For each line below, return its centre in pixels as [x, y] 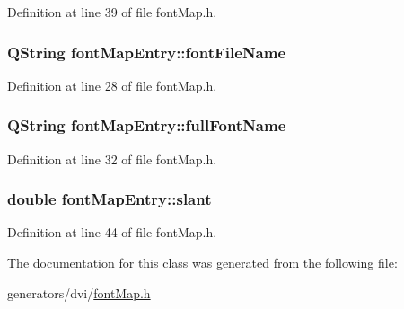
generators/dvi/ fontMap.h [79, 292]
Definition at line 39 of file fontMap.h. [112, 12]
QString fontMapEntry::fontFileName [147, 52]
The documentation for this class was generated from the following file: [202, 263]
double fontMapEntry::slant [110, 199]
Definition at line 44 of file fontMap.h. [112, 232]
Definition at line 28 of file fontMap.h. [112, 85]
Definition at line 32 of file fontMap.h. [112, 159]
